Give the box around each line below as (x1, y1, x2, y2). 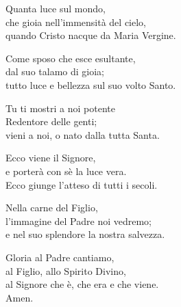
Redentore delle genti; (5, 114, 97, 129)
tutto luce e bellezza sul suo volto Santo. (5, 77, 176, 92)
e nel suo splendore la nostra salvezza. (5, 227, 165, 241)
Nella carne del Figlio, (5, 200, 98, 215)
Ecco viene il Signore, (5, 150, 96, 165)
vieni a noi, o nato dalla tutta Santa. (5, 127, 160, 142)
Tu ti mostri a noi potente (5, 101, 115, 115)
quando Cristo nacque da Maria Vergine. (5, 28, 176, 42)
